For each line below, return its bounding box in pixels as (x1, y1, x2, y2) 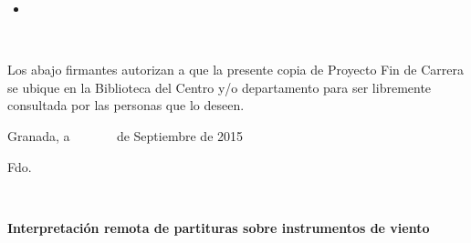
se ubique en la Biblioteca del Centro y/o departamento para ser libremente (7, 77, 432, 96)
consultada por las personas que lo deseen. (7, 96, 245, 115)
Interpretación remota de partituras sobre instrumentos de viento (7, 218, 430, 237)
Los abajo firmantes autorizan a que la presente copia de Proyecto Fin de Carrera (7, 60, 465, 79)
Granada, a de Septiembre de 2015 (7, 126, 244, 145)
